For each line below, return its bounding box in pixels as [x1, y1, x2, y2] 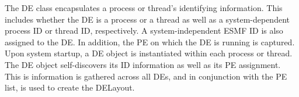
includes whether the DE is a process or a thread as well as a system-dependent [5, 13, 290, 25]
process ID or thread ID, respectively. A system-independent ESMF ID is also [5, 24, 283, 37]
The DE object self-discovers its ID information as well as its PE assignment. [5, 58, 281, 70]
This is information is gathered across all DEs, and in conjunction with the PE [5, 70, 287, 82]
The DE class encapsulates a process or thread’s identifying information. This [5, 2, 283, 13]
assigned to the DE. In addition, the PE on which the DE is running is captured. [5, 35, 295, 48]
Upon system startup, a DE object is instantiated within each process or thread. [5, 47, 293, 59]
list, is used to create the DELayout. [5, 81, 135, 94]
